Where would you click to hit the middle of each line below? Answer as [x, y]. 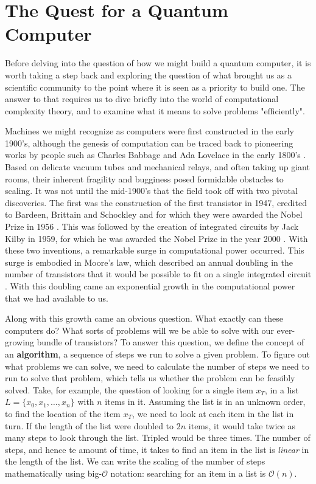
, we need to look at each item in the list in [213, 413]
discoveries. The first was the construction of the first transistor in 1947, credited [156, 202]
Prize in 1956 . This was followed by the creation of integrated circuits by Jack [152, 226]
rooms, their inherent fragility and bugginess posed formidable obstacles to [144, 178]
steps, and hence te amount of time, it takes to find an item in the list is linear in [157, 449]
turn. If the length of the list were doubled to [90, 425]
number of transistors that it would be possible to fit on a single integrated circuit [158, 274]
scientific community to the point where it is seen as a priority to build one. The [155, 87]
